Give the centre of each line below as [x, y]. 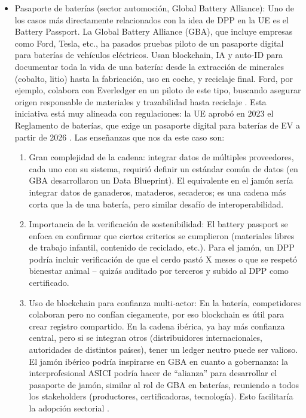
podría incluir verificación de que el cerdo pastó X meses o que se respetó [163, 259]
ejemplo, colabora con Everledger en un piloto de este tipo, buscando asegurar [158, 90]
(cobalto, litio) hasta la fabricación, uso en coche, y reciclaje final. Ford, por [154, 78]
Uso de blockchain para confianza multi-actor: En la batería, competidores [165, 302]
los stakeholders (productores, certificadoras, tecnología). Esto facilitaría [161, 396]
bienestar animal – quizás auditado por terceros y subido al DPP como [159, 271]
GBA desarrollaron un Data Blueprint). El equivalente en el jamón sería [161, 180]
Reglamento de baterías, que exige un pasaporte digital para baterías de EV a [157, 125]
